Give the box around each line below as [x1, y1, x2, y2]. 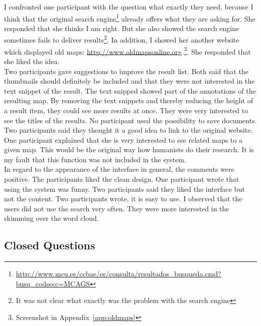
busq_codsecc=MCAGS [16, 278, 90, 288]
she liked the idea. [4, 56, 60, 66]
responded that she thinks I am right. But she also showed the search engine [4, 23, 239, 33]
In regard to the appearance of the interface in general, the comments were [4, 164, 234, 174]
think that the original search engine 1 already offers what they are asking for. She [4, 12, 255, 24]
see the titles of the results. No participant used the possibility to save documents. [4, 115, 257, 125]
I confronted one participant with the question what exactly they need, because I [4, 2, 253, 12]
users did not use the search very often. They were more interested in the [4, 203, 229, 213]
